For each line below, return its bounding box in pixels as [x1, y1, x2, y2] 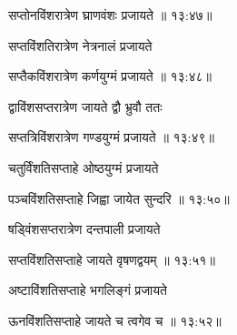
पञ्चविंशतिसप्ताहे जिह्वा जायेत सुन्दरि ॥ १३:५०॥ [8, 188, 230, 208]
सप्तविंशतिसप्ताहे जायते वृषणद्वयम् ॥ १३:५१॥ [8, 249, 215, 269]
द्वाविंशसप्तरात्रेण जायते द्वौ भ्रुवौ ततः [8, 96, 163, 116]
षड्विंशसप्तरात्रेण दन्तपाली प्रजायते [8, 219, 161, 239]
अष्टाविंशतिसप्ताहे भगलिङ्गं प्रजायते [8, 280, 167, 299]
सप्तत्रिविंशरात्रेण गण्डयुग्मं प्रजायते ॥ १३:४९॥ [8, 127, 215, 147]
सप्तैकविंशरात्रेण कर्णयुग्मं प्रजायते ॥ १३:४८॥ [8, 66, 212, 86]
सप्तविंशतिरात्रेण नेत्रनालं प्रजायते [8, 36, 153, 55]
